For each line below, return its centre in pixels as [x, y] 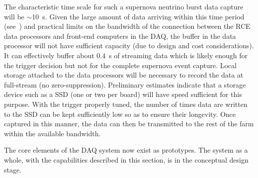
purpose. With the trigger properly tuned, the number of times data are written [126, 104]
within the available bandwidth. [52, 133]
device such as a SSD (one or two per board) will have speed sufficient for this [123, 94]
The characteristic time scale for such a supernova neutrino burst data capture [124, 6]
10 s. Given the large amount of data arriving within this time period [138, 16]
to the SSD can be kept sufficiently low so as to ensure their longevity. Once [120, 114]
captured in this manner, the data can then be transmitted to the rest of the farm [129, 124]
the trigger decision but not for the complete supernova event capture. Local [120, 65]
